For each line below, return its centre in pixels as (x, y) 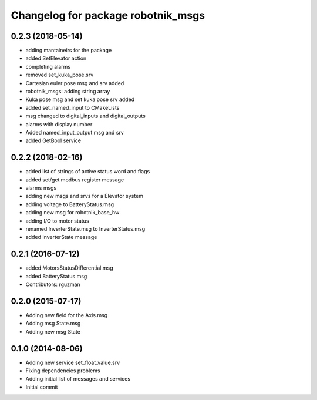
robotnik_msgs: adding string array (68, 92)
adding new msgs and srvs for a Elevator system (85, 196)
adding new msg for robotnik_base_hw (72, 213)
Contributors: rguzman (53, 284)
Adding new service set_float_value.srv (73, 362)
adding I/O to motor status (57, 221)
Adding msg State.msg (53, 324)
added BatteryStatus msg (56, 276)
